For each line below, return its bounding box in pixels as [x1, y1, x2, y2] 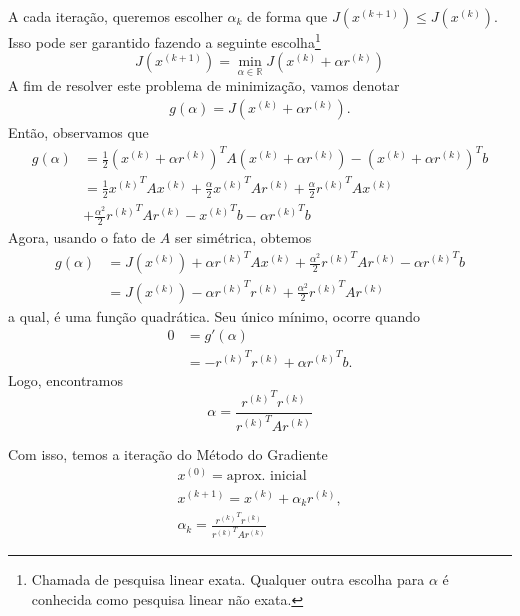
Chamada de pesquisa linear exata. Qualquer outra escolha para [31, 569, 425, 590]
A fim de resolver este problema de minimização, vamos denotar [8, 75, 400, 96]
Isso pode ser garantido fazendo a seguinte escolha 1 [8, 29, 321, 52]
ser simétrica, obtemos [174, 226, 312, 247]
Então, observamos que [8, 122, 149, 143]
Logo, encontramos [8, 369, 124, 390]
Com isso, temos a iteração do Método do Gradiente [8, 443, 328, 464]
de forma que [247, 6, 328, 26]
